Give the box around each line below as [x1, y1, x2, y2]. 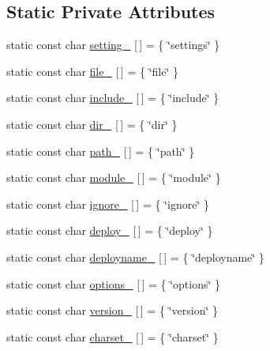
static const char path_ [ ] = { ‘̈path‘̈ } [6, 142, 195, 159]
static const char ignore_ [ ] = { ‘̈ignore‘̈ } [6, 195, 209, 212]
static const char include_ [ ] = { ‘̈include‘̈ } [6, 89, 219, 106]
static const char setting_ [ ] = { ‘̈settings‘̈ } [6, 36, 220, 53]
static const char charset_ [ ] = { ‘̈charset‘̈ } [6, 328, 219, 345]
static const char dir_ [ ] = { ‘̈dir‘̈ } [6, 115, 178, 132]
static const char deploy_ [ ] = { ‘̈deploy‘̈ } [6, 222, 213, 239]
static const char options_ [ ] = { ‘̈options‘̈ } [6, 275, 221, 292]
